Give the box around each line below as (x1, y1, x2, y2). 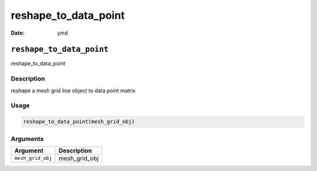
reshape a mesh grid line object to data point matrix (11, 87, 136, 94)
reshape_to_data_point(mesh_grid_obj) (23, 118, 135, 125)
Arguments (11, 135, 44, 143)
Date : (11, 29, 25, 36)
